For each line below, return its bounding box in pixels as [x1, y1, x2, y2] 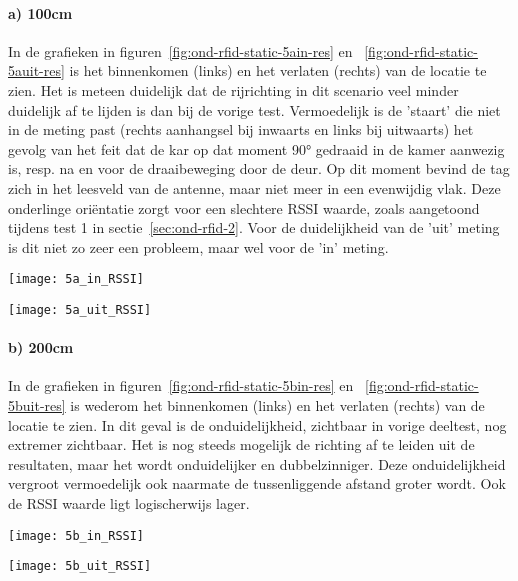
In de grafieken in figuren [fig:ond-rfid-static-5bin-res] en [8, 375, 354, 396]
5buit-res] [8, 395, 66, 416]
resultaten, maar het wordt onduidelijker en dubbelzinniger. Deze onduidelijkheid [8, 453, 506, 474]
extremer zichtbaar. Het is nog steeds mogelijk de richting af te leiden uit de [8, 434, 475, 455]
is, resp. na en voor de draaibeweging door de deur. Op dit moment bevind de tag [8, 158, 510, 179]
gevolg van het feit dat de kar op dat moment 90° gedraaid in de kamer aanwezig [8, 138, 505, 159]
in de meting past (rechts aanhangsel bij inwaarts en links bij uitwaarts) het [8, 119, 474, 140]
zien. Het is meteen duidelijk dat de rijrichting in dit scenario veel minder [8, 79, 459, 100]
